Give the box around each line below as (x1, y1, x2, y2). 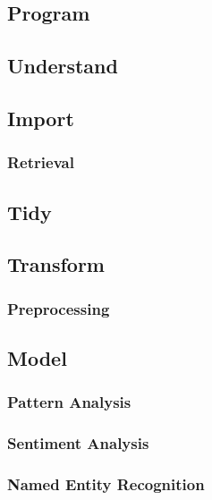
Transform (7, 250, 105, 278)
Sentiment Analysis (7, 432, 149, 454)
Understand (7, 52, 118, 80)
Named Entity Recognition (7, 472, 205, 495)
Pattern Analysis (7, 391, 131, 413)
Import (7, 104, 74, 131)
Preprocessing (7, 297, 110, 319)
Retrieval (7, 151, 74, 174)
